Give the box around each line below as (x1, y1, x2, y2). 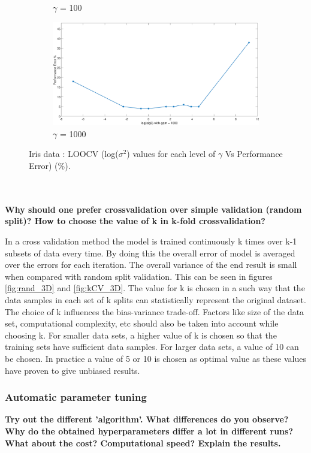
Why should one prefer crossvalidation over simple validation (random (5, 203, 302, 215)
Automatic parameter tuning (5, 389, 147, 404)
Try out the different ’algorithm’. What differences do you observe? (5, 413, 289, 425)
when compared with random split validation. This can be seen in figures (5, 270, 273, 282)
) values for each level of (126, 147, 216, 160)
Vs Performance (225, 147, 283, 160)
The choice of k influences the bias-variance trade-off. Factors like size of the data (5, 305, 304, 318)
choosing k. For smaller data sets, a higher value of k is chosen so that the (5, 328, 277, 341)
